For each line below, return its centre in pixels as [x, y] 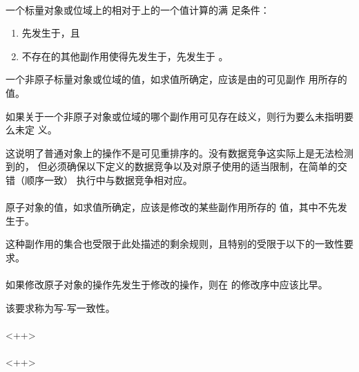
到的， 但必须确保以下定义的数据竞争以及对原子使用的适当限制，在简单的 [172, 166]
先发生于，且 [51, 33]
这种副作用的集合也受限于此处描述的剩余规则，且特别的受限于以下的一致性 [175, 244]
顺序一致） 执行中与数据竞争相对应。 [108, 179]
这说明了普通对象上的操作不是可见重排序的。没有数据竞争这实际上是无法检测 [179, 152]
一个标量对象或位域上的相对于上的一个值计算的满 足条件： [138, 9]
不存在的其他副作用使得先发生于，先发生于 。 [125, 56]
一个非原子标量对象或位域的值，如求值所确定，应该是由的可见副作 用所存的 [176, 79]
